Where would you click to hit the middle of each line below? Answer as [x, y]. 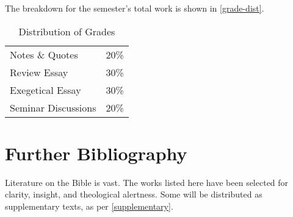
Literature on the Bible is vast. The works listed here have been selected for [147, 182]
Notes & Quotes [44, 54]
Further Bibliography [96, 153]
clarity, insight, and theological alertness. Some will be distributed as [134, 194]
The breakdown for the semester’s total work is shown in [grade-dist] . [135, 8]
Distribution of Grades [67, 31]
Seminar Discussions [53, 107]
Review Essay [39, 72]
